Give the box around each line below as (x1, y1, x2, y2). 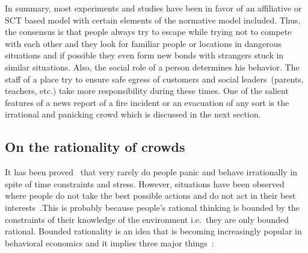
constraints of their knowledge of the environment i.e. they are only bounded (5, 213, 289, 225)
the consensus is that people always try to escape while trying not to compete (5, 25, 292, 38)
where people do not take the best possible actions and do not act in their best (5, 189, 296, 202)
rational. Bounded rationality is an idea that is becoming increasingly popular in (5, 225, 302, 237)
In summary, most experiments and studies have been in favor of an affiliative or (5, 2, 302, 14)
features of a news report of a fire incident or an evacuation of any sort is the (5, 96, 289, 108)
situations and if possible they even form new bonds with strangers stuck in (5, 49, 284, 61)
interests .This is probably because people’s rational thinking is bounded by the (5, 201, 300, 213)
